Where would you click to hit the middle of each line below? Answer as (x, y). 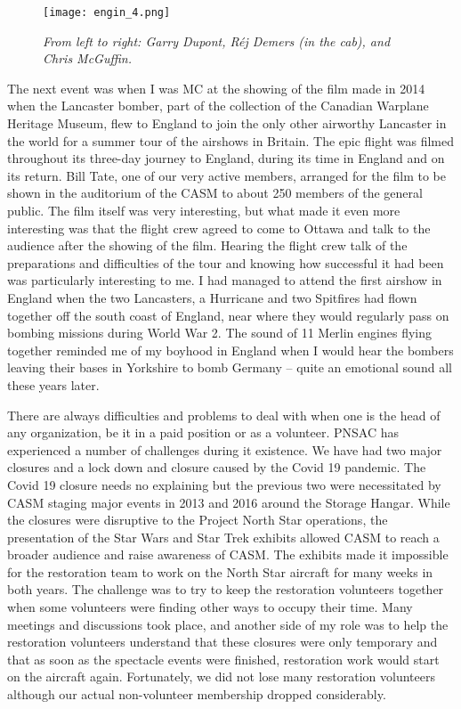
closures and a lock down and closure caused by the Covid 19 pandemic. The (217, 467)
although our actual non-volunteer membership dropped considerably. (197, 694)
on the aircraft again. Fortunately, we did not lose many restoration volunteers (221, 676)
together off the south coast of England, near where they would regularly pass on (228, 315)
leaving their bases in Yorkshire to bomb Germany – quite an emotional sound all (230, 367)
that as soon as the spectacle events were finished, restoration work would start (223, 659)
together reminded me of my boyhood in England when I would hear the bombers (230, 350)
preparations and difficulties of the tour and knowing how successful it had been (226, 262)
